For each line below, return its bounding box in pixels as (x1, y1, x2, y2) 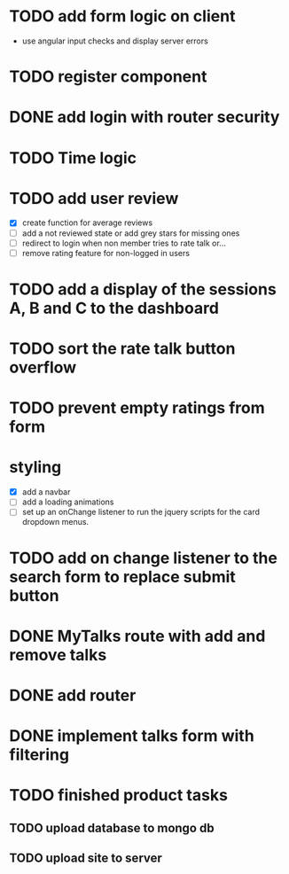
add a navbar (21, 487, 71, 497)
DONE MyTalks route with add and (9, 626, 266, 646)
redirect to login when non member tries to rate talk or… (21, 238, 226, 248)
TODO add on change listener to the (9, 548, 277, 568)
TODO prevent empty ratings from (9, 398, 266, 418)
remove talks (9, 644, 107, 665)
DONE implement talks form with (9, 726, 254, 746)
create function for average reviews (21, 217, 153, 228)
